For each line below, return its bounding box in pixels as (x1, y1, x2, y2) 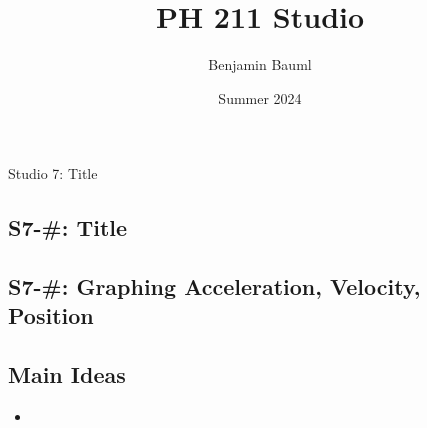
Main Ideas (8, 359, 126, 390)
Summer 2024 (218, 87, 302, 108)
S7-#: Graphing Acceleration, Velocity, (8, 271, 421, 302)
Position (8, 300, 94, 331)
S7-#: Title (8, 212, 128, 243)
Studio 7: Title (8, 163, 98, 184)
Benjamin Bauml (208, 54, 312, 75)
